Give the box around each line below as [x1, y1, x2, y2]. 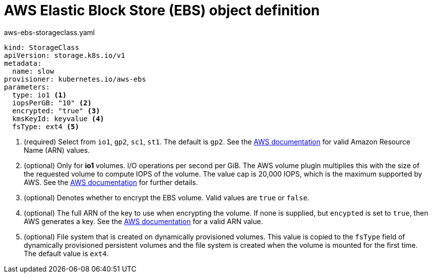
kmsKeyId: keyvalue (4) [12, 114, 105, 123]
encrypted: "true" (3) [12, 106, 100, 115]
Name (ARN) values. [24, 145, 90, 154]
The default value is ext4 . [24, 249, 109, 258]
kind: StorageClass [4, 43, 79, 51]
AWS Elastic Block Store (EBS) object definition [4, 2, 320, 19]
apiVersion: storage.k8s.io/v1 [4, 51, 125, 59]
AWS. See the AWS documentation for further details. [24, 178, 198, 186]
